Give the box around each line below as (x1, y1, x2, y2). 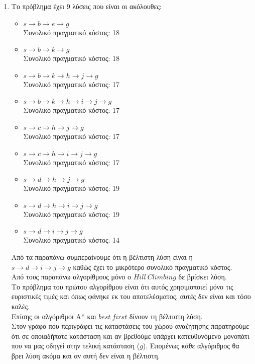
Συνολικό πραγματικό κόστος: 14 (23, 235, 119, 245)
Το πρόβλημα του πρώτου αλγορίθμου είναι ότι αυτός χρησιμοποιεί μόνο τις (11, 281, 233, 292)
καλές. (11, 301, 30, 311)
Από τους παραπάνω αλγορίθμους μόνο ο (11, 271, 132, 282)
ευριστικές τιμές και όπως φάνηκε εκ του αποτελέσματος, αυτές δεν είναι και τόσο (11, 291, 251, 302)
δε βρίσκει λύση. (178, 271, 227, 282)
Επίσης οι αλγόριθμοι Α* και (11, 311, 96, 321)
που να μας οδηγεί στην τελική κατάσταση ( (11, 340, 140, 351)
